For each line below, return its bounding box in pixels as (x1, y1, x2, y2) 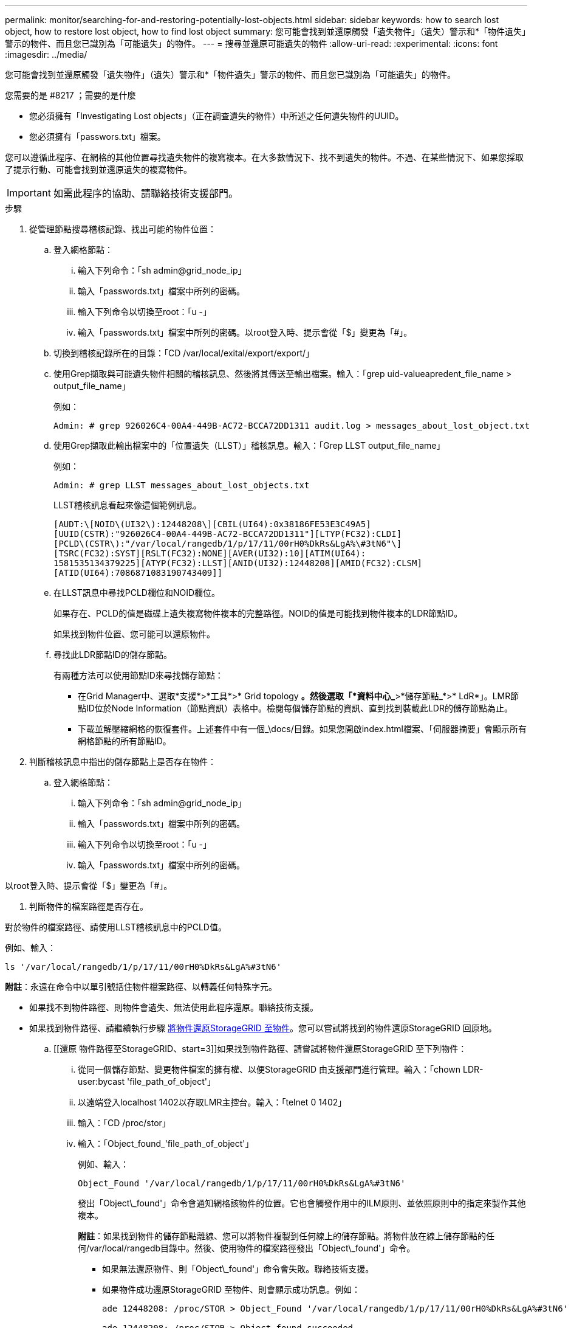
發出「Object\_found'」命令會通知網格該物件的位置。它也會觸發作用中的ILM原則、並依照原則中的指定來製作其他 (78, 1198, 526, 1208)
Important (7, 187, 51, 199)
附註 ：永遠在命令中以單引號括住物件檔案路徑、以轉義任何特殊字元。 (5, 981, 277, 992)
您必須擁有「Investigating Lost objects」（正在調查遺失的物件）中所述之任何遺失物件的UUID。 (29, 111, 404, 121)
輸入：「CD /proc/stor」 (78, 1118, 171, 1128)
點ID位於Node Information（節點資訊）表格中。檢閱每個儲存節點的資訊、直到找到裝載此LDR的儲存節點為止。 (78, 703, 513, 713)
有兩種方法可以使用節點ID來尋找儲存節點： (53, 670, 224, 680)
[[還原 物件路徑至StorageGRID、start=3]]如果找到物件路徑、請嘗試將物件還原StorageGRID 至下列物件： (53, 1043, 467, 1054)
